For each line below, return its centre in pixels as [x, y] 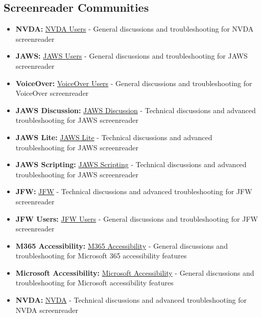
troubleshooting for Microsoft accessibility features [94, 283]
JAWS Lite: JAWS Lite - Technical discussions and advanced [114, 137]
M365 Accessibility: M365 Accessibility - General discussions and [122, 245]
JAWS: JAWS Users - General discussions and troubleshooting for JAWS [132, 56]
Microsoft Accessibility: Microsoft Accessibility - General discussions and [135, 272]
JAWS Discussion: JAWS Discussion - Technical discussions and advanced [136, 110]
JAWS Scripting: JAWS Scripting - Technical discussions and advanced [131, 164]
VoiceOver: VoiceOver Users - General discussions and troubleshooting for [134, 83]
